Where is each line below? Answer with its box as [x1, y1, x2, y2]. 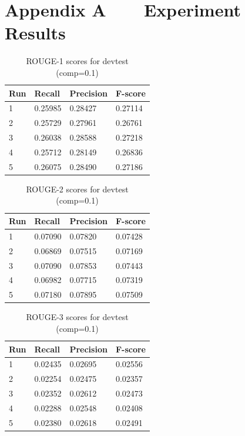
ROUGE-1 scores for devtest [26, 55, 129, 67]
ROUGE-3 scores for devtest [26, 311, 129, 323]
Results [5, 21, 66, 45]
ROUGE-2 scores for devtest [26, 182, 129, 195]
